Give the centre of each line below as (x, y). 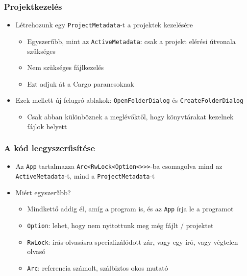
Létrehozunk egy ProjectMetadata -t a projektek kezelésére (104, 25)
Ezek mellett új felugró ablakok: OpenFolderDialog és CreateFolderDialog (129, 100)
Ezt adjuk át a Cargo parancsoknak (81, 83)
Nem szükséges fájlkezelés (65, 67)
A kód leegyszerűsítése (49, 148)
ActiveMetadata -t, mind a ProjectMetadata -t (85, 176)
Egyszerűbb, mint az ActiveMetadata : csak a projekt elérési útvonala (131, 41)
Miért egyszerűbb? (43, 192)
